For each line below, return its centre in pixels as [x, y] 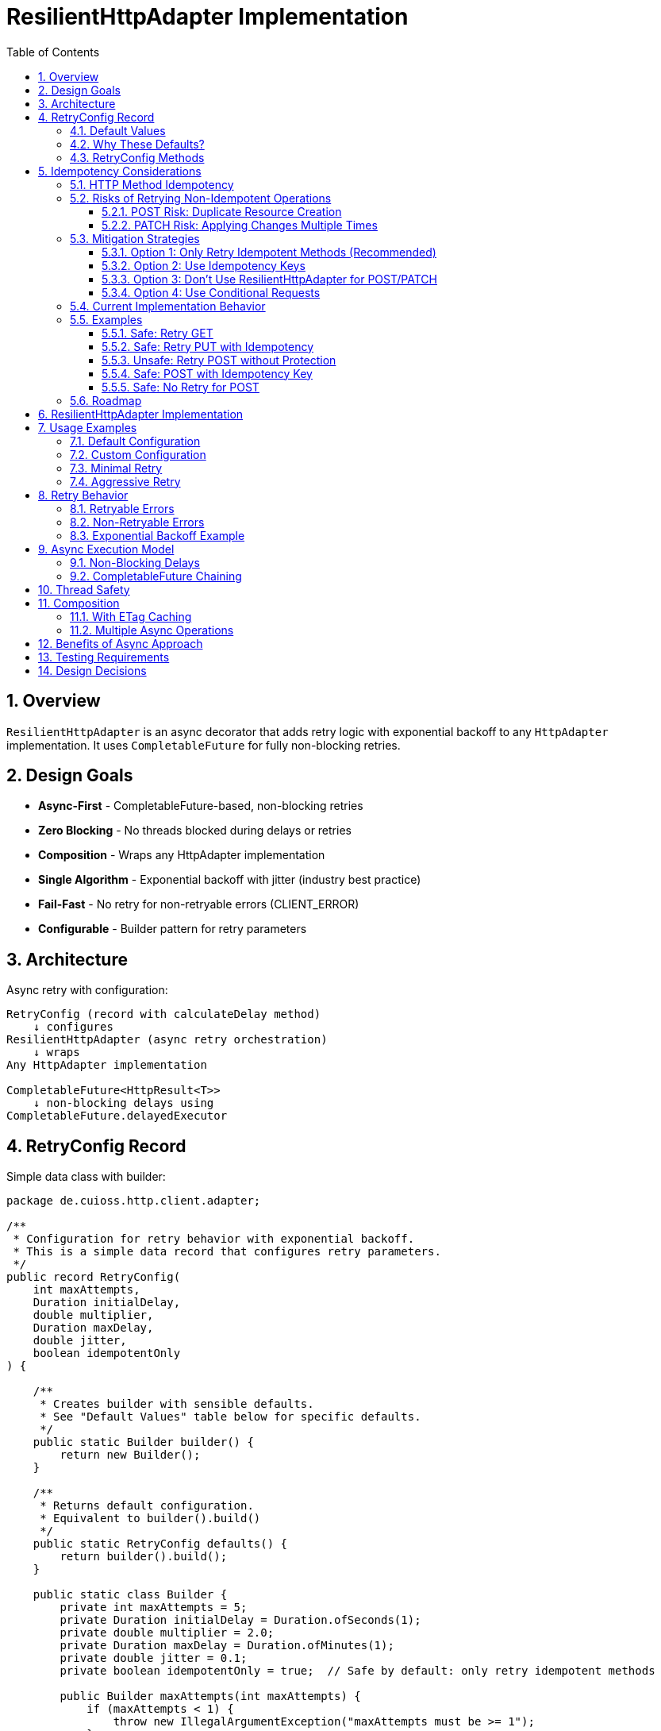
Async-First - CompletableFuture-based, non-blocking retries [201, 806]
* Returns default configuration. [147, 1506]
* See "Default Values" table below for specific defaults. [231, 1417]
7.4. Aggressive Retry [125, 481]
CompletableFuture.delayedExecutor [117, 1116]
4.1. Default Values [118, 130]
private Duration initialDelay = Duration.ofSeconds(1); [240, 1620]
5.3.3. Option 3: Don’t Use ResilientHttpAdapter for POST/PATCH [269, 279]
